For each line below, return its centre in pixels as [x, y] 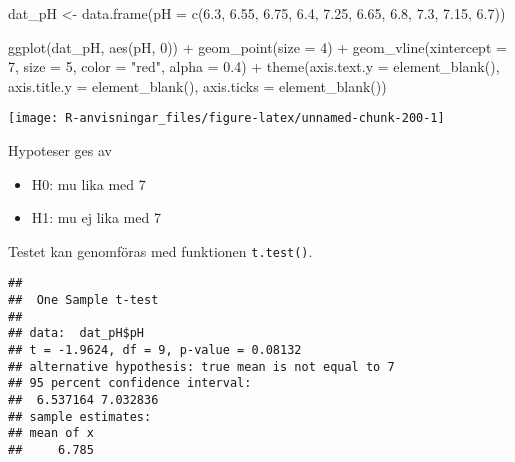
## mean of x [51, 433]
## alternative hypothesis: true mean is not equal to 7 [201, 366]
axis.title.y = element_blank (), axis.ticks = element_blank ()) [197, 85]
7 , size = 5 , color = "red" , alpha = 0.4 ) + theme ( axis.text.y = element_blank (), [254, 66]
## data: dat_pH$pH [76, 333]
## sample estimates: [80, 416]
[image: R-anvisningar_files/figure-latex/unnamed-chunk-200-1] [226, 118]
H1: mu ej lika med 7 [96, 217]
